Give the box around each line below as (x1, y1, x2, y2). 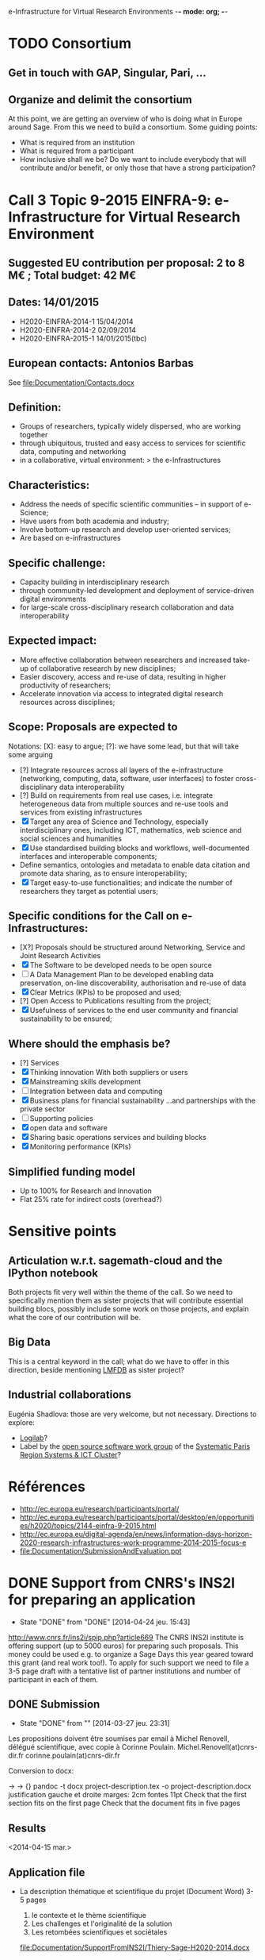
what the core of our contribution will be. (8, 1313, 141, 1323)
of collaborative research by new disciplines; (30, 663, 176, 673)
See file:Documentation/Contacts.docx (8, 377, 134, 387)
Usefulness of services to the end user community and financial (29, 1006, 239, 1015)
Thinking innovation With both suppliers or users (29, 1068, 188, 1077)
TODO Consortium (8, 35, 132, 52)
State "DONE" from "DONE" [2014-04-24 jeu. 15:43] (19, 1617, 191, 1627)
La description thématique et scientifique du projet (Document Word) (19, 1887, 245, 1896)
